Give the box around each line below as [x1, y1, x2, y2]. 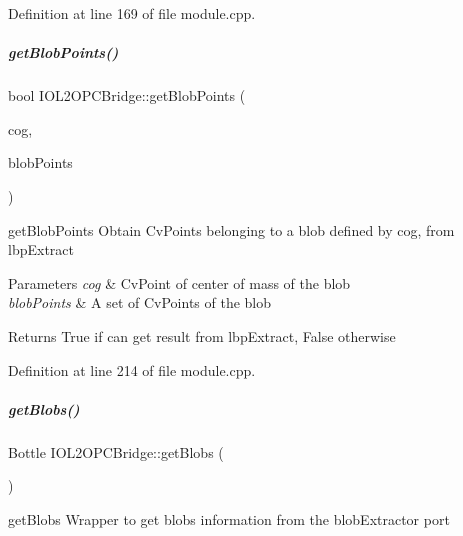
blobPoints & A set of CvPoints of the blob [8, 292, 272, 313]
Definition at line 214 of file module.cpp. [8, 359, 256, 380]
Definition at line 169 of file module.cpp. [8, 3, 256, 23]
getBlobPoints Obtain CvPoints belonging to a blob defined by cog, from [8, 219, 455, 240]
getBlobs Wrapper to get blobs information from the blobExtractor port [8, 508, 450, 529]
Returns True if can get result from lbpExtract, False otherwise [8, 325, 396, 346]
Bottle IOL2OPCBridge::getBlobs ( [8, 441, 224, 462]
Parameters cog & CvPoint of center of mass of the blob [8, 272, 351, 293]
